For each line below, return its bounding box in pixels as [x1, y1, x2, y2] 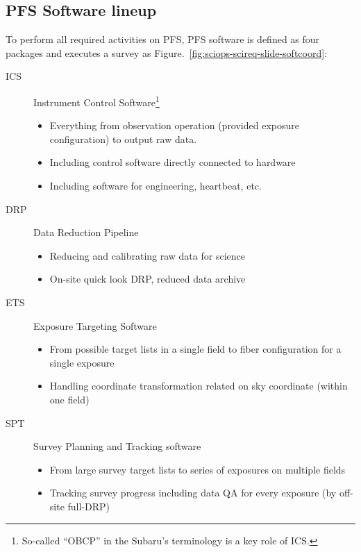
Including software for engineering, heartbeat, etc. [49, 178, 262, 193]
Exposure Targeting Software [33, 318, 157, 333]
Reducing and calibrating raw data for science [49, 248, 245, 262]
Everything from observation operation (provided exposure [49, 118, 299, 133]
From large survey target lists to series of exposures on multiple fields [49, 462, 346, 476]
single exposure [49, 355, 115, 369]
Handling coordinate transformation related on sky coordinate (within [49, 378, 348, 393]
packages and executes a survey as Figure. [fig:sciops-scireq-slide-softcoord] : [6, 45, 328, 60]
